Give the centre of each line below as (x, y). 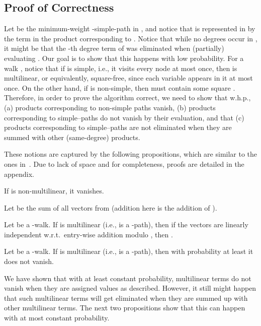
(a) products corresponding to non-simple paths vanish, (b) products (110, 107)
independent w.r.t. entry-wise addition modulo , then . (89, 234)
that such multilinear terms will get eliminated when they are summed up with (126, 298)
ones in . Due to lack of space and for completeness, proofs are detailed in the (124, 164)
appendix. (19, 174)
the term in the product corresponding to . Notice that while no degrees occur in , (131, 38)
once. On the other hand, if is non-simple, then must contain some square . (120, 87)
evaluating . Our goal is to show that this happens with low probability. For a (124, 58)
